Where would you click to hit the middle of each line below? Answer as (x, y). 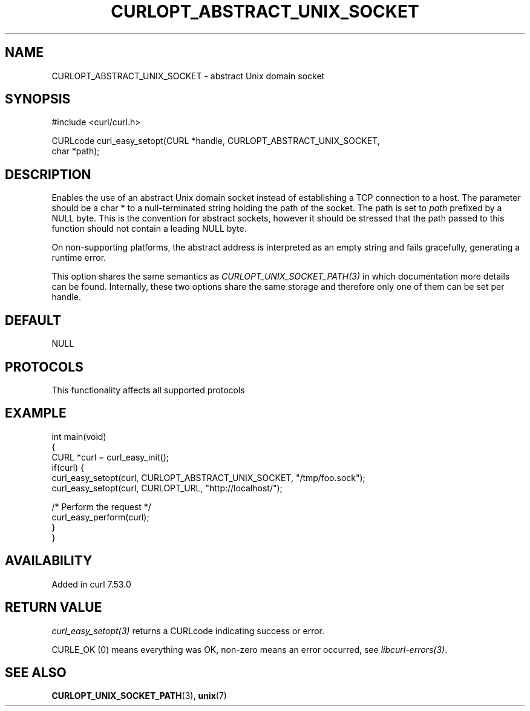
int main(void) (79, 436)
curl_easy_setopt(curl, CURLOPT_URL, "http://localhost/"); (167, 488)
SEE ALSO (36, 672)
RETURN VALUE (54, 608)
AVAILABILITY (49, 561)
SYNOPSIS (38, 99)
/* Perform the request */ (101, 506)
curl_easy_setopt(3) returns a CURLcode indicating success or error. (188, 631)
